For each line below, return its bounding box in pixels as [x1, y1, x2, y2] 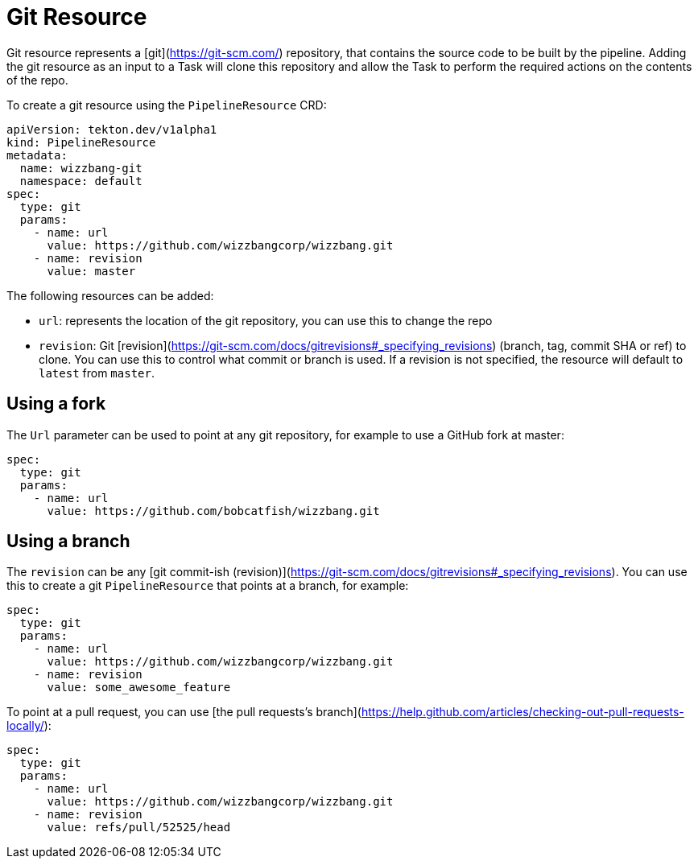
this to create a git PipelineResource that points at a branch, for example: [6, 579, 409, 593]
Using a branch [6, 531, 130, 552]
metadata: [6, 148, 68, 162]
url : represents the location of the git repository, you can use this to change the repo [39, 313, 493, 327]
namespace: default [19, 174, 142, 187]
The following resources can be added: [6, 288, 214, 303]
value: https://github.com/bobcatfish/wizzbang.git [47, 504, 380, 517]
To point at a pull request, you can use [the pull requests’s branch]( [6, 705, 361, 719]
